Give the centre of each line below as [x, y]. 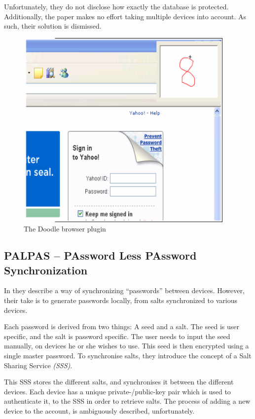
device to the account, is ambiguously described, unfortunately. [99, 410]
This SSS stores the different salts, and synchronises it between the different [119, 382]
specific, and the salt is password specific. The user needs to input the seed [117, 336]
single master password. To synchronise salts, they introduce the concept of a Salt [128, 356]
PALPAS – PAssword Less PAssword [100, 255]
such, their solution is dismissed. [53, 26]
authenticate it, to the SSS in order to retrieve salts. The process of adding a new [127, 401]
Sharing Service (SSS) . [38, 365]
